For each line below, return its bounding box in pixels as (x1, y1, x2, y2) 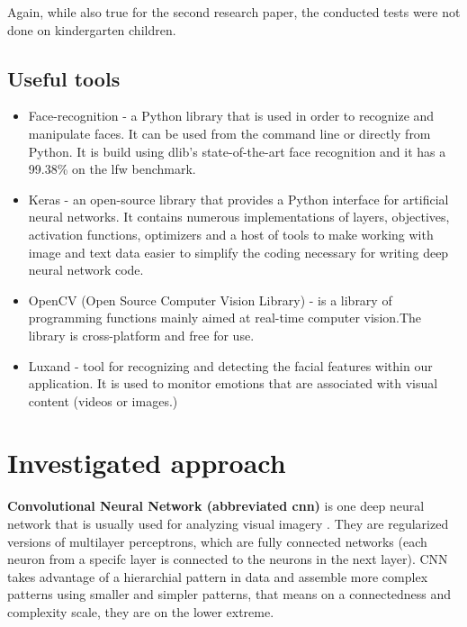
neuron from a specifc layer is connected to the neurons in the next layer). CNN (7, 550, 448, 568)
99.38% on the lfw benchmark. (28, 159, 196, 178)
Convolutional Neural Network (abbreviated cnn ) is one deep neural (7, 496, 425, 515)
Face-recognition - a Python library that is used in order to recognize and (28, 106, 435, 125)
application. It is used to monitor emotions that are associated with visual (28, 374, 438, 393)
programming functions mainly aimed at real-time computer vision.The (28, 308, 422, 327)
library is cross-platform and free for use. (28, 325, 255, 344)
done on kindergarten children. (7, 20, 176, 39)
